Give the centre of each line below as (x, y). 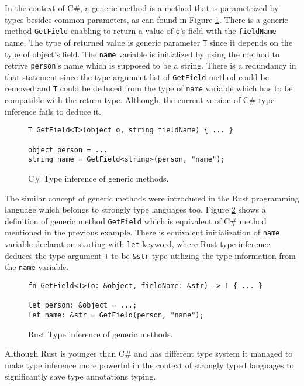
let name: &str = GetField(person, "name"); (116, 315)
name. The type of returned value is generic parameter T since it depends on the (149, 42)
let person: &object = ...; (83, 305)
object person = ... (68, 150)
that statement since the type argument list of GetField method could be (137, 76)
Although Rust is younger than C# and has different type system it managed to (149, 353)
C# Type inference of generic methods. (99, 178)
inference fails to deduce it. (53, 111)
